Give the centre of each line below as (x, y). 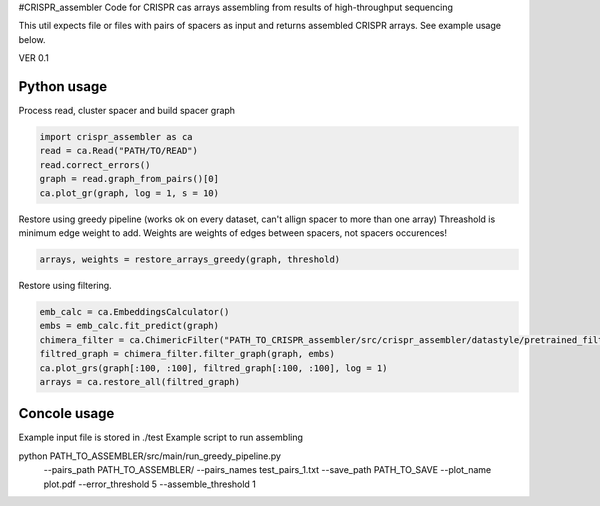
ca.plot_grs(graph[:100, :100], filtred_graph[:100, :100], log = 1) (213, 368)
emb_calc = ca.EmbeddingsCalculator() (134, 311)
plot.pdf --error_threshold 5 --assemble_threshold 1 (150, 484)
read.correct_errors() (95, 164)
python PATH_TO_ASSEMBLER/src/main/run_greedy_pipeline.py (150, 456)
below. (32, 39)
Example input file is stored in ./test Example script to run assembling (161, 437)
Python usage (63, 86)
